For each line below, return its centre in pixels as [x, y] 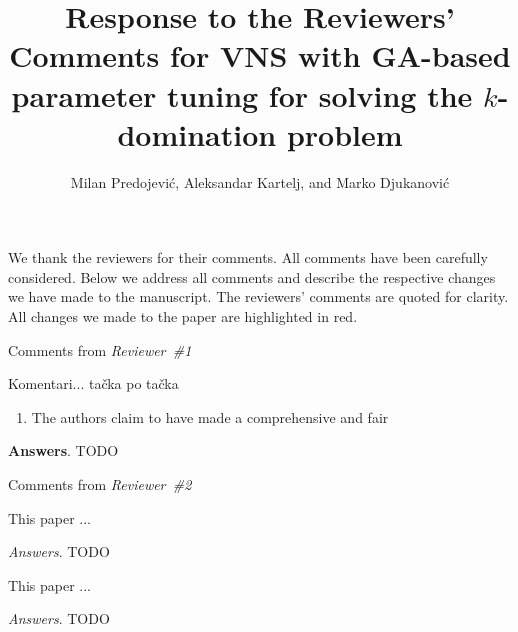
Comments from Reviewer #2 [100, 484]
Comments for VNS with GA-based [260, 55]
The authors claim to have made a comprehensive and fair [210, 416]
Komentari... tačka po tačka [93, 383]
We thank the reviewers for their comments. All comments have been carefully [248, 257]
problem [344, 133]
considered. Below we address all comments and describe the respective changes [252, 276]
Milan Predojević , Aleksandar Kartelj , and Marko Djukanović [260, 181]
